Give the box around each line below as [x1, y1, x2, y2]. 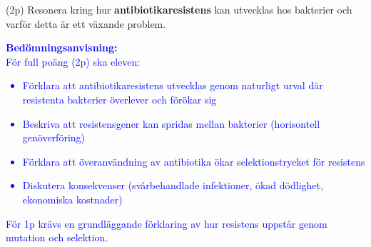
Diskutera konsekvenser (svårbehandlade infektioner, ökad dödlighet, [22, 178, 323, 193]
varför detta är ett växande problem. [6, 16, 166, 31]
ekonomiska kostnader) [22, 191, 123, 206]
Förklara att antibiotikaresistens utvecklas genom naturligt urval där [22, 78, 323, 93]
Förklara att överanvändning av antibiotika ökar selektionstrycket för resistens [22, 153, 365, 168]
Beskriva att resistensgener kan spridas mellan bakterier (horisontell [22, 116, 320, 131]
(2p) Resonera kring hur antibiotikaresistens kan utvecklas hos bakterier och [6, 2, 352, 16]
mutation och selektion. [6, 230, 108, 245]
